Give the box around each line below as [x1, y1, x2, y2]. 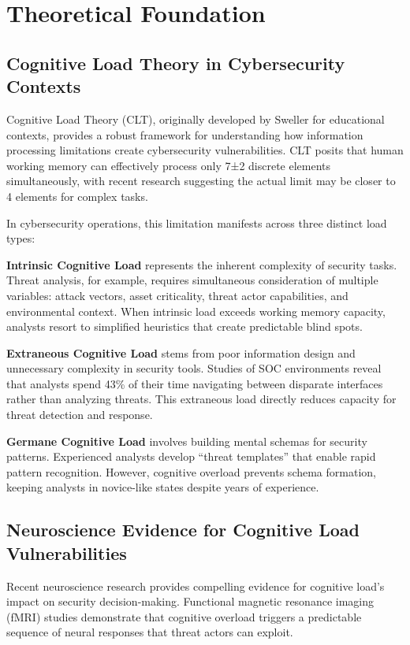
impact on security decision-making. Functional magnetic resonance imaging [6, 593, 375, 610]
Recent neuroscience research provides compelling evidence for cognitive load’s [6, 577, 385, 594]
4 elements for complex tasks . [6, 187, 148, 204]
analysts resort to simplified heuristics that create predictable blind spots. [6, 318, 363, 335]
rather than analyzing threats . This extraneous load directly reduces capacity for [6, 391, 397, 407]
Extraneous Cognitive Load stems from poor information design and [6, 344, 356, 361]
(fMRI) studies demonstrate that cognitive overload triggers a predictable [6, 608, 362, 625]
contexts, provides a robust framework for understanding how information [6, 126, 363, 143]
